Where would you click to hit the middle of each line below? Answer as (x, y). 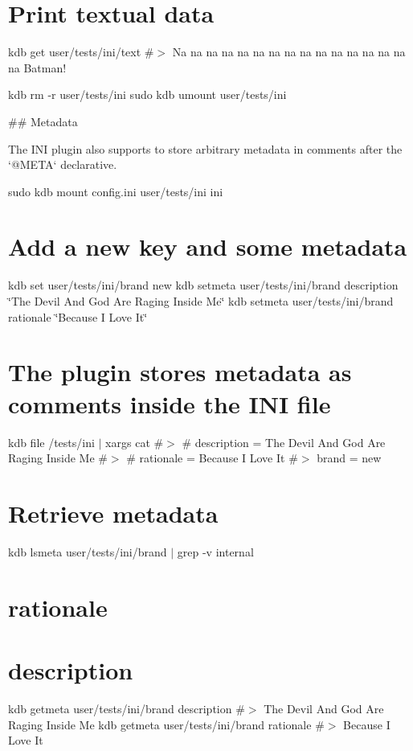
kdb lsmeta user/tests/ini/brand (88, 551)
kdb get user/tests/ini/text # (81, 52)
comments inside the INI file (170, 403)
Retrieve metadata (113, 513)
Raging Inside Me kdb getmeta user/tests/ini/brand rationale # (166, 724)
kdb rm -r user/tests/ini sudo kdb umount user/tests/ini (147, 94)
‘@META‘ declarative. (63, 164)
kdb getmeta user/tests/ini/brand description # (127, 708)
